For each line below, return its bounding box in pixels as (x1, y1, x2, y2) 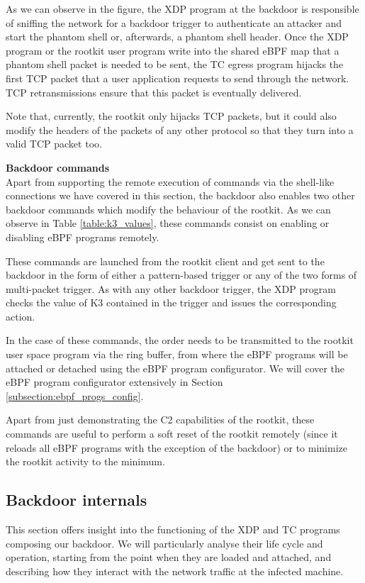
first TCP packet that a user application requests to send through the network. (6, 70, 349, 85)
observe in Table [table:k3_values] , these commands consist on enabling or (6, 216, 330, 231)
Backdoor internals (6, 489, 147, 511)
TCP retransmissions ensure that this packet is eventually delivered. (6, 84, 302, 99)
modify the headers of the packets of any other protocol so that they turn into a (6, 122, 354, 137)
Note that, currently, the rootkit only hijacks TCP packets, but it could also (6, 109, 337, 123)
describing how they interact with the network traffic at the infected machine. (6, 563, 344, 578)
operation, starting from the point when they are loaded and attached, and (6, 550, 332, 565)
